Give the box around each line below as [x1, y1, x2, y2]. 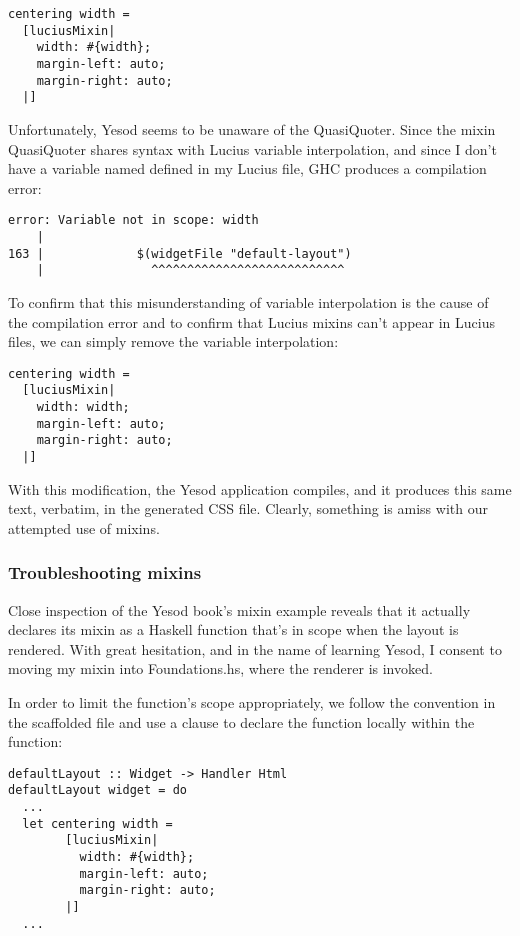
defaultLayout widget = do [8, 783, 187, 798]
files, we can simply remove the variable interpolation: [8, 331, 339, 352]
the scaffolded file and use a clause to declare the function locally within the [8, 711, 475, 732]
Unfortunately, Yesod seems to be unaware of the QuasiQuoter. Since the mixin [8, 118, 496, 139]
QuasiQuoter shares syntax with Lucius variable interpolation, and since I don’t [8, 138, 497, 159]
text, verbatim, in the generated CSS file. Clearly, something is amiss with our [8, 498, 488, 519]
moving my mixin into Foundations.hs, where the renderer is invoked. [8, 658, 433, 679]
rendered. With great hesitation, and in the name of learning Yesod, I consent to [8, 638, 502, 659]
